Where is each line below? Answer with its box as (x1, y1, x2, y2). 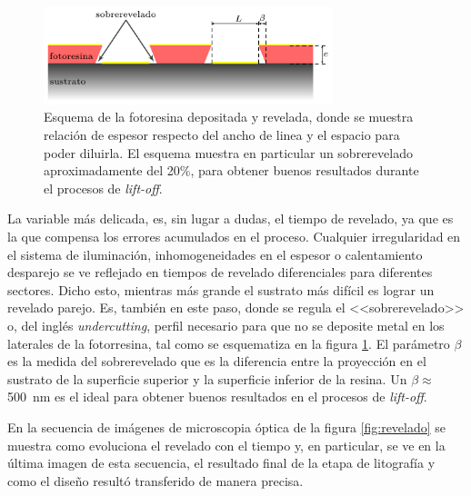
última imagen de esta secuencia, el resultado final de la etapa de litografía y (7, 453, 436, 472)
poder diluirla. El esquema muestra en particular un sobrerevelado (44, 143, 413, 162)
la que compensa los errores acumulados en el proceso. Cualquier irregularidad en (7, 227, 461, 246)
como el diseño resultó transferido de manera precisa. (7, 471, 304, 490)
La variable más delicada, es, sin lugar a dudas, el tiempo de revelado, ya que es (7, 209, 454, 228)
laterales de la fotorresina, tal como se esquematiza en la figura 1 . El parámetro (7, 333, 450, 352)
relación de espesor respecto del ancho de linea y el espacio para (44, 125, 400, 144)
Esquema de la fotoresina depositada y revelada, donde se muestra (44, 107, 414, 126)
